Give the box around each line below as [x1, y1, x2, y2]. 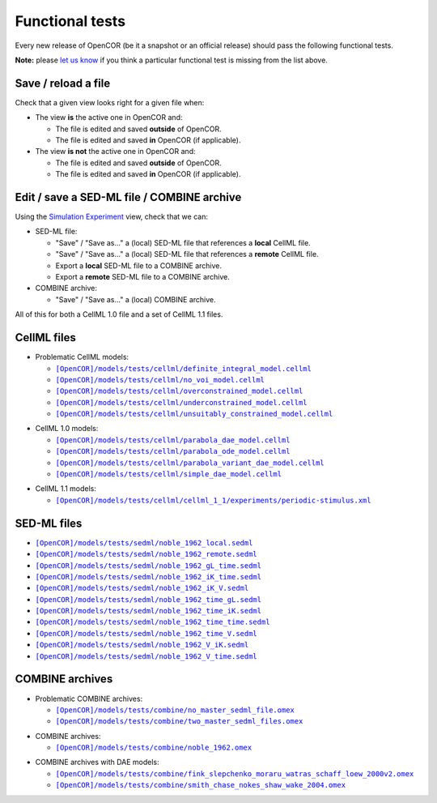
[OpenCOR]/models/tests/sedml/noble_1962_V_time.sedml [35, 651, 258, 660]
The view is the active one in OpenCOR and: [35, 113, 183, 122]
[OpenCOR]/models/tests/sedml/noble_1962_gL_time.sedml [35, 561, 262, 570]
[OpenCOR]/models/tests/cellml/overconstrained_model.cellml [55, 387, 303, 396]
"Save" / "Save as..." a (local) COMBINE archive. [55, 294, 216, 304]
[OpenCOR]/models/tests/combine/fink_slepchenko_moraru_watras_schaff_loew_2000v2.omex [55, 769, 414, 778]
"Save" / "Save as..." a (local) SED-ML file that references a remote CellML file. [55, 250, 319, 259]
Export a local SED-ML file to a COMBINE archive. [55, 260, 223, 271]
